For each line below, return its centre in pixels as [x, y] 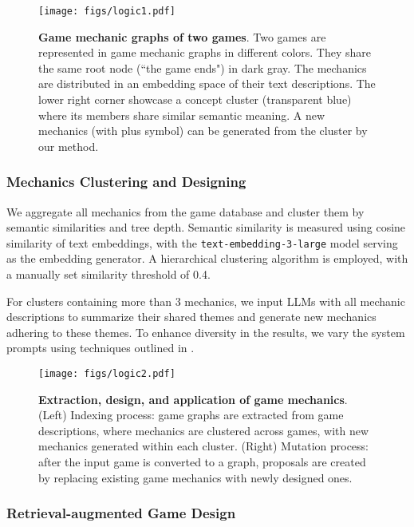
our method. [69, 146]
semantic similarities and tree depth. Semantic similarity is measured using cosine [206, 227]
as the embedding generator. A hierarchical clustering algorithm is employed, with [207, 258]
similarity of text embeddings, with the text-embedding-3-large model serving [202, 242]
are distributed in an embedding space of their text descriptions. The [207, 83]
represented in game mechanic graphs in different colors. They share [205, 52]
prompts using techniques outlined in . [101, 348]
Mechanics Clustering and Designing [126, 182]
